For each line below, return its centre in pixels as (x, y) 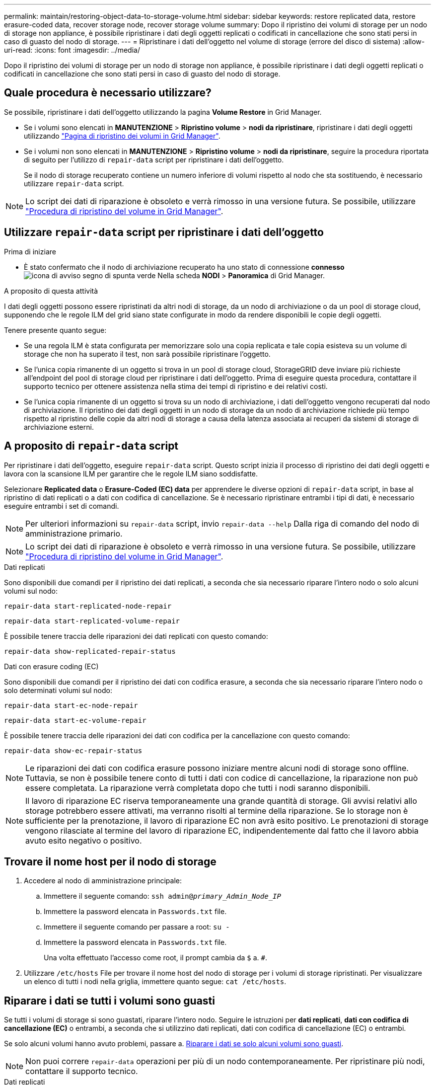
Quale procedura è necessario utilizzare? (108, 93)
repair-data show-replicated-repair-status (90, 651)
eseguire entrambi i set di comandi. (62, 506)
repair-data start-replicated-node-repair (88, 606)
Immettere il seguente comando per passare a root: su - (137, 927)
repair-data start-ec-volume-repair (75, 720)
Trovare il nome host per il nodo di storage (110, 861)
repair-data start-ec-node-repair (71, 705)
